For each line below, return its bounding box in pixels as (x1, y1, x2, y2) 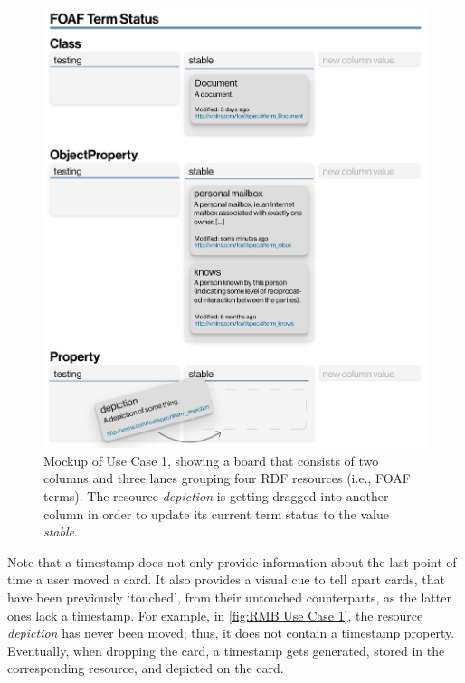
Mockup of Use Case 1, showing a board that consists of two (43, 451, 379, 470)
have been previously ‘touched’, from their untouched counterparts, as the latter (7, 588, 451, 607)
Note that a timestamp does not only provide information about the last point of (7, 552, 457, 571)
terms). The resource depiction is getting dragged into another (43, 487, 389, 506)
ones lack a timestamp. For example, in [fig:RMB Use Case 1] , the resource (7, 605, 423, 624)
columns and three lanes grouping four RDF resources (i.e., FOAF (43, 469, 411, 488)
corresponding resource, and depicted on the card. (7, 659, 284, 678)
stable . (43, 522, 78, 541)
